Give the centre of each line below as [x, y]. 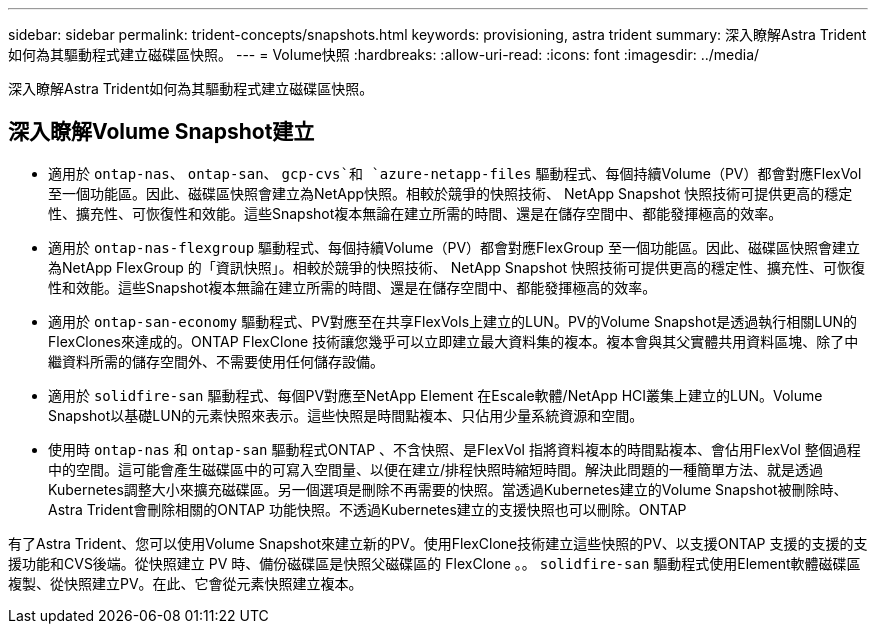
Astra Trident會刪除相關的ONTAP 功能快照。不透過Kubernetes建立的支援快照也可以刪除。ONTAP [367, 509]
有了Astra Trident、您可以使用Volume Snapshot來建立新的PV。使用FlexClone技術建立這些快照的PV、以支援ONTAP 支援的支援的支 [438, 543]
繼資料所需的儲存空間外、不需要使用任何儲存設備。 [216, 361]
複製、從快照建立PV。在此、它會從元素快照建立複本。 [185, 583]
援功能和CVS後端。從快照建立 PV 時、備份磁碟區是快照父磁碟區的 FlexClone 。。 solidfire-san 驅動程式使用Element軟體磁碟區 [434, 563]
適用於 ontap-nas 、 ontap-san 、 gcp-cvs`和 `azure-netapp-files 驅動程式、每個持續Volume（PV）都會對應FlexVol [455, 173]
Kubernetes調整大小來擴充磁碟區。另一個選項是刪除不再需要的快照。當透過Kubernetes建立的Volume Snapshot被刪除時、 [448, 489]
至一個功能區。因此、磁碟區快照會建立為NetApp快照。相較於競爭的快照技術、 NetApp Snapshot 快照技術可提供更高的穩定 [450, 193]
